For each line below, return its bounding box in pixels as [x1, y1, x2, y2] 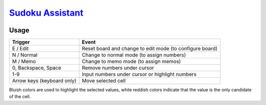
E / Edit [12, 45, 29, 52]
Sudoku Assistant [9, 7, 84, 18]
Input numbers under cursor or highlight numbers [82, 71, 197, 78]
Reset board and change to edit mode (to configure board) [82, 45, 218, 52]
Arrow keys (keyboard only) [12, 78, 76, 84]
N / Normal [12, 52, 38, 58]
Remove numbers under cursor [82, 64, 154, 71]
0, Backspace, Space [12, 64, 62, 71]
